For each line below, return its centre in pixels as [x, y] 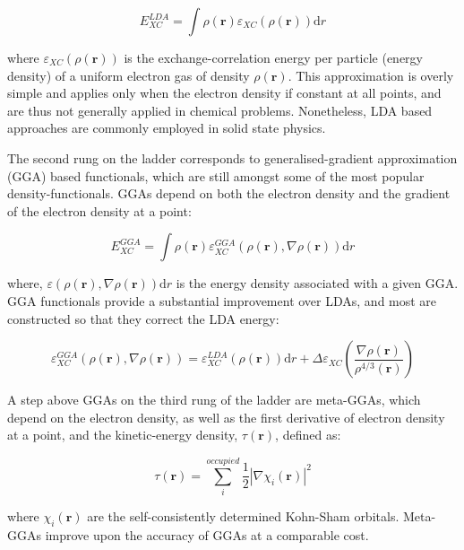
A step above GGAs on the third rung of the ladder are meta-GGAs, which [214, 400]
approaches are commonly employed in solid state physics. [167, 128]
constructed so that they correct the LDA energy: [143, 318]
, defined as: [308, 435]
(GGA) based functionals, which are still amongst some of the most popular [216, 175]
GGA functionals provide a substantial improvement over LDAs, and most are [222, 300]
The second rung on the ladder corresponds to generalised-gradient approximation [232, 157]
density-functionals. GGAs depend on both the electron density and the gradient [229, 193]
